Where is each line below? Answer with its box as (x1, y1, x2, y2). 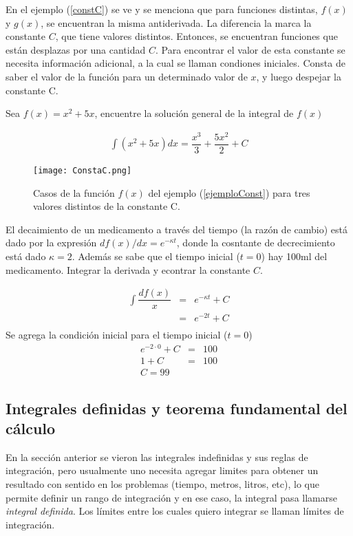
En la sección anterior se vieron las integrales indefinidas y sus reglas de (6, 449, 308, 464)
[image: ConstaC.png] (33, 165, 132, 175)
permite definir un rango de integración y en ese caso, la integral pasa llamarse (6, 490, 337, 504)
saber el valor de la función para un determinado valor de (6, 69, 248, 83)
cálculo (6, 417, 56, 438)
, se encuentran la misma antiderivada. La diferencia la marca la (41, 15, 312, 30)
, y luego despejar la (256, 69, 341, 83)
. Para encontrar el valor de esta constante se (155, 42, 345, 56)
